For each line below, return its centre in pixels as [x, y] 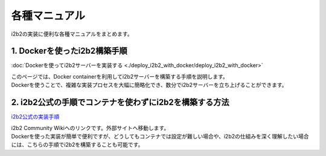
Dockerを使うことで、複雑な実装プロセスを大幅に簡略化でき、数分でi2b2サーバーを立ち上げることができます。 [149, 85]
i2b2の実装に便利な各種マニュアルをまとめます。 [72, 34]
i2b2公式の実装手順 [35, 117]
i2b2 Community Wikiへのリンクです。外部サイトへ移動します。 [90, 128]
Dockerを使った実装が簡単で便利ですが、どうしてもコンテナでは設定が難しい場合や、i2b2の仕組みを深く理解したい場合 [160, 136]
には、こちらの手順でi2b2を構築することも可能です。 [77, 145]
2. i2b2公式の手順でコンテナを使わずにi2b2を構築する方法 [120, 102]
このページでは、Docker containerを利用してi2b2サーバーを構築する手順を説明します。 [120, 76]
